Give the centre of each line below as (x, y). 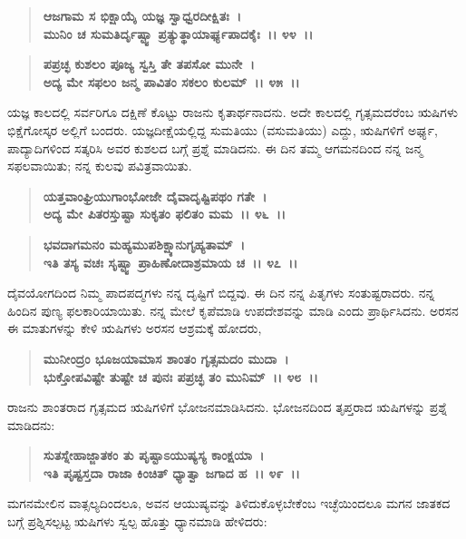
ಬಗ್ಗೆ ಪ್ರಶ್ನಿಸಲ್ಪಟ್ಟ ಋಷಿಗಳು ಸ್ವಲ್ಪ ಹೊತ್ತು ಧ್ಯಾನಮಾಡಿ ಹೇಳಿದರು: (137, 521)
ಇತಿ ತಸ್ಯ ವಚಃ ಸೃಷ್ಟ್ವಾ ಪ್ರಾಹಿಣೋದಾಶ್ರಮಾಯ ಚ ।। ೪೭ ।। (170, 262)
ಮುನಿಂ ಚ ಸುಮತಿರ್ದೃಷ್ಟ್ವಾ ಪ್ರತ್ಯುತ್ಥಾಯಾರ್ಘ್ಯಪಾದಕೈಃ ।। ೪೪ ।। (178, 33)
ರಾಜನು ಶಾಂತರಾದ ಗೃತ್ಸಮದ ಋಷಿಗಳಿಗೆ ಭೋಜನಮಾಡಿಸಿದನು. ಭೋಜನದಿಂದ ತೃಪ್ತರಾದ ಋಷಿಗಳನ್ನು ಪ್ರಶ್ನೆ (228, 407)
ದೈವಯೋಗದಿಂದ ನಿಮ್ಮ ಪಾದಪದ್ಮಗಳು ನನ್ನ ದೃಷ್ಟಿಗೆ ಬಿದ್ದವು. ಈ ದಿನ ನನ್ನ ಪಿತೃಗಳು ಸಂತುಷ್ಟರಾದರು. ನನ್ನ (221, 293)
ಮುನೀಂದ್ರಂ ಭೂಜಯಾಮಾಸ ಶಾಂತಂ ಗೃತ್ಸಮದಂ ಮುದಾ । (166, 358)
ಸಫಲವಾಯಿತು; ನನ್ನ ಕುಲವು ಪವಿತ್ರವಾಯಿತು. (100, 166)
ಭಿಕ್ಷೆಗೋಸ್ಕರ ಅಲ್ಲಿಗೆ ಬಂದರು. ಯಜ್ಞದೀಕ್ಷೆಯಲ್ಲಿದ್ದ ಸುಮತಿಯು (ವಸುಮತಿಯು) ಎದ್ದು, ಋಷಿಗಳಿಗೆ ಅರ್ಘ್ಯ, (223, 129)
